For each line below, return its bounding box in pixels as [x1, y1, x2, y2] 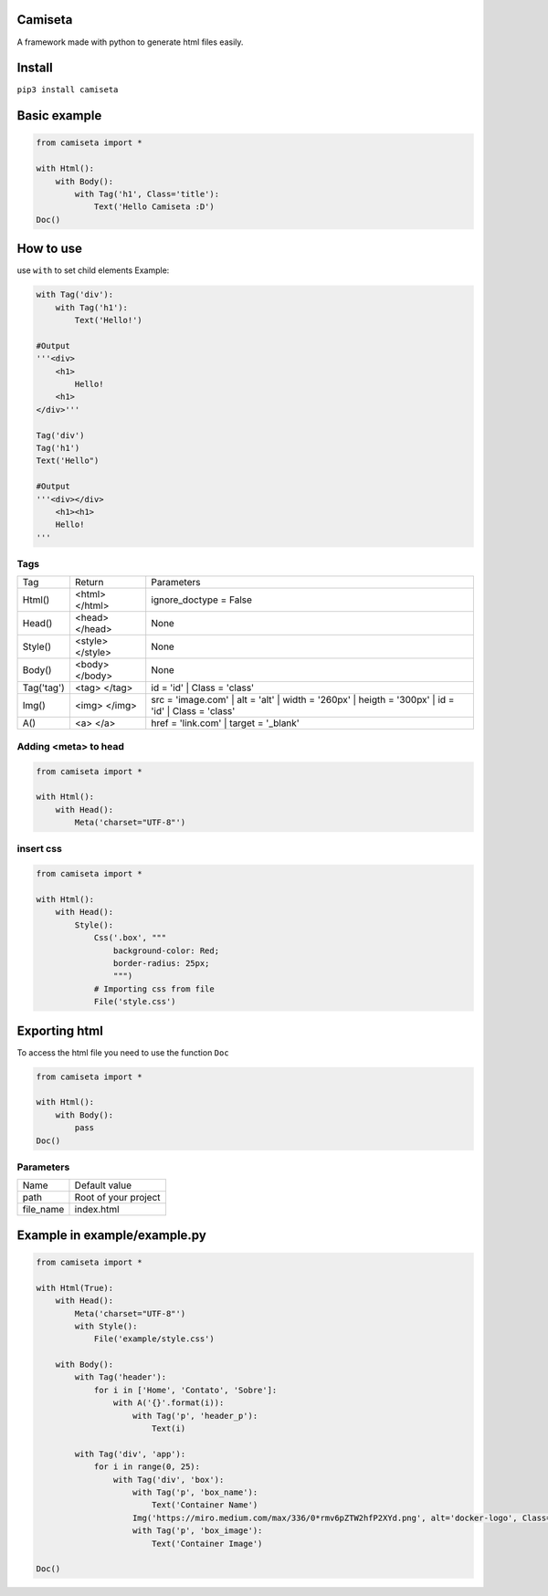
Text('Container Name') [151, 1500, 258, 1510]
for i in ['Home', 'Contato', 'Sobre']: [93, 1384, 278, 1395]
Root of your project [74, 1192, 161, 1204]
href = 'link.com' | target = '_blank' [151, 717, 300, 730]
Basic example [16, 108, 102, 123]
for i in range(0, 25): [93, 1462, 201, 1472]
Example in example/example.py [16, 1227, 207, 1243]
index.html [74, 1203, 120, 1216]
